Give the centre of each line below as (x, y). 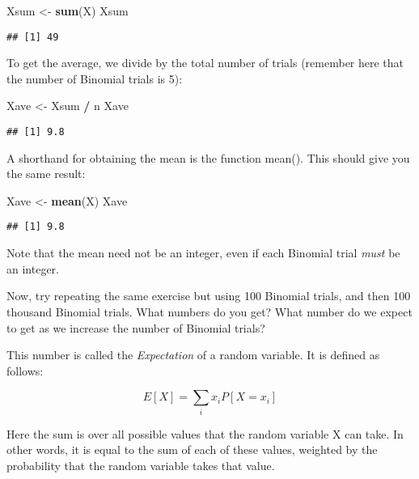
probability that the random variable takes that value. (141, 465)
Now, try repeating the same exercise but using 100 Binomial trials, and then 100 (209, 296)
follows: (25, 370)
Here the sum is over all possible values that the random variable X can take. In (205, 433)
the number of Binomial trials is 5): (95, 78)
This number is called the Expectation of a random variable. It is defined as (193, 355)
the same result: (46, 174)
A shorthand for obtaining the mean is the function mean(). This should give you (208, 157)
